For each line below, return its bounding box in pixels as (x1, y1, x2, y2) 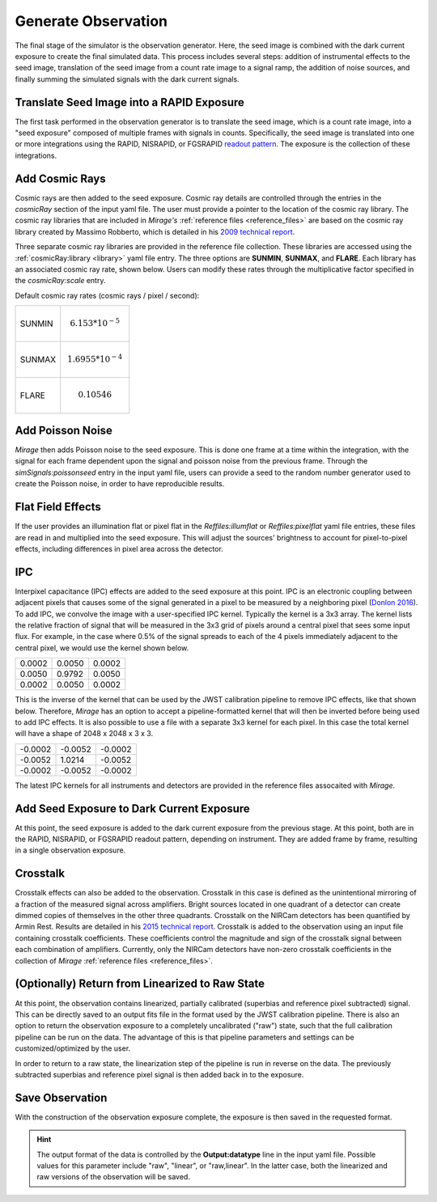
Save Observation (15, 1090, 108, 1104)
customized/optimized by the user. (15, 1043, 131, 1053)
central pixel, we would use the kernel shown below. (15, 643, 189, 653)
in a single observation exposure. (15, 845, 126, 855)
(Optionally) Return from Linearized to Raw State (15, 977, 265, 991)
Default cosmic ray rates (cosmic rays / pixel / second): (15, 290, 200, 300)
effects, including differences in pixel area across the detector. (15, 544, 224, 553)
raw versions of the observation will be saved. (36, 1172, 190, 1182)
